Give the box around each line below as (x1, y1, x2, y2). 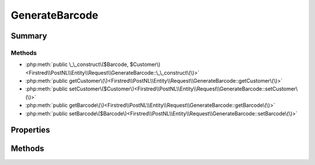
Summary (10, 31, 47, 41)
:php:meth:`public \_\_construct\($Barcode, (25, 61, 129, 68)
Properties (10, 125, 50, 135)
